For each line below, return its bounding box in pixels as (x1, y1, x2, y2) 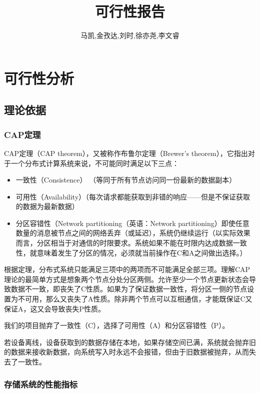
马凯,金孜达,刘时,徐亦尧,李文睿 (80, 30, 179, 40)
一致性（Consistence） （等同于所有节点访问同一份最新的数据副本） (15, 174, 236, 185)
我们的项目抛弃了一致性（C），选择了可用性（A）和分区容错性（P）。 (4, 320, 229, 330)
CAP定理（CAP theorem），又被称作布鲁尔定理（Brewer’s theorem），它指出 (4, 147, 248, 158)
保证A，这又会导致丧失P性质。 (4, 303, 105, 313)
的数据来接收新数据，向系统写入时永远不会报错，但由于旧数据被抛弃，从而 (4, 346, 249, 357)
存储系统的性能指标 (4, 377, 78, 390)
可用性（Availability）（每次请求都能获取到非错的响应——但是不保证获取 (15, 191, 250, 201)
